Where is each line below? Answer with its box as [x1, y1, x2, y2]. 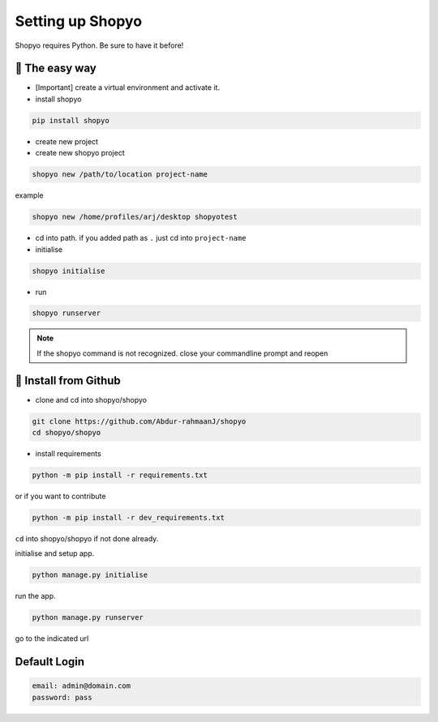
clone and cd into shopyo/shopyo [35, 395, 148, 404]
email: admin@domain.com [32, 681, 131, 690]
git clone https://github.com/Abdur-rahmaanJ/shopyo [32, 417, 247, 425]
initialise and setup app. [15, 549, 95, 558]
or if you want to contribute [15, 491, 106, 502]
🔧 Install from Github [15, 374, 121, 387]
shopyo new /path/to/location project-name [32, 170, 208, 179]
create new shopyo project [35, 148, 125, 158]
